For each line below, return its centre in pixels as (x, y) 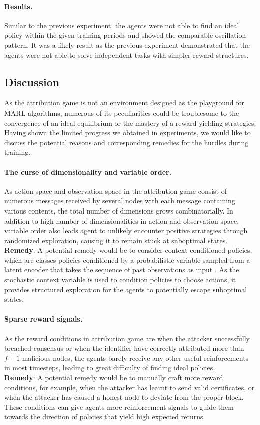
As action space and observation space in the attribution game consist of (116, 191)
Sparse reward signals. (43, 319)
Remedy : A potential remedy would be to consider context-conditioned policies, (128, 250)
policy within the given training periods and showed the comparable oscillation (125, 35)
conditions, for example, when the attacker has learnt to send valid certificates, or (129, 387)
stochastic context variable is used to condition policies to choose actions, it (120, 280)
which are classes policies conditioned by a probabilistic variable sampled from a (127, 259)
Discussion (32, 82)
